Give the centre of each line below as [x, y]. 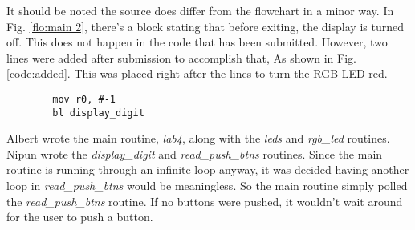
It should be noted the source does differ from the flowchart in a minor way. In [200, 10]
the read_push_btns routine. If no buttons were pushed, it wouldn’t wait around [205, 201]
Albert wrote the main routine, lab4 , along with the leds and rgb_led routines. [198, 138]
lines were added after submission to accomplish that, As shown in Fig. [181, 57]
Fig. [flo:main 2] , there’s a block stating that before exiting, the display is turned [205, 26]
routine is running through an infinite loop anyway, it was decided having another [208, 169]
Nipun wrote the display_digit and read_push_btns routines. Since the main [195, 153]
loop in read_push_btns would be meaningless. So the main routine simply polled [207, 186]
